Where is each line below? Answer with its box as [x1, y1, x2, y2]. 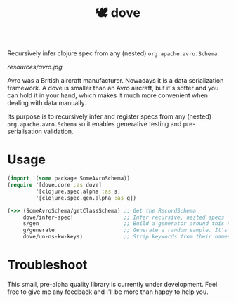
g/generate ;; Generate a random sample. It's [22, 227, 228, 234]
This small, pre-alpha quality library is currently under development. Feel [7, 280, 218, 288]
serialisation [7, 127, 42, 136]
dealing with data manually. [7, 99, 86, 107]
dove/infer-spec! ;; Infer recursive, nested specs [22, 214, 225, 221]
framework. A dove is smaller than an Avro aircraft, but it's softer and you [7, 84, 219, 93]
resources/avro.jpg [7, 63, 63, 72]
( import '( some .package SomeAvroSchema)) [7, 175, 131, 182]
